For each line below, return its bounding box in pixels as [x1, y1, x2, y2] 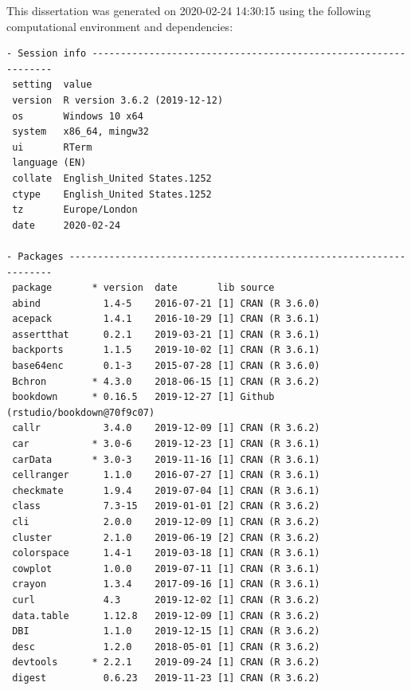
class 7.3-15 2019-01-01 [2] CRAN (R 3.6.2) [12, 500, 320, 512]
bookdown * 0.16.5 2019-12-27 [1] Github [12, 391, 275, 403]
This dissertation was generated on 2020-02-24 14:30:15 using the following [6, 2, 371, 18]
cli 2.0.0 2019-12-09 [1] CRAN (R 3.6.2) [12, 516, 320, 527]
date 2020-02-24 [12, 219, 121, 231]
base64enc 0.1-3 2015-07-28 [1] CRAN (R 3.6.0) [12, 360, 320, 372]
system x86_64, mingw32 [12, 126, 149, 138]
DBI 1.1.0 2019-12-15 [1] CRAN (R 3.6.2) [12, 625, 320, 637]
